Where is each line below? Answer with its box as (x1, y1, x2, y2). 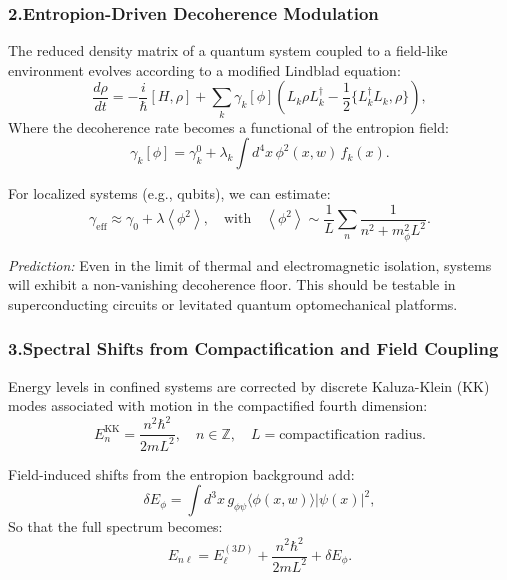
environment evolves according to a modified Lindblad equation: (8, 59, 401, 80)
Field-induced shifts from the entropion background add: (8, 463, 355, 484)
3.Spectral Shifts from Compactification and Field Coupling (8, 336, 499, 361)
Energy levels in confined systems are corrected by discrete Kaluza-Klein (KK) (8, 375, 490, 396)
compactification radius (279, 427, 422, 442)
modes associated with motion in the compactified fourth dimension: (8, 395, 428, 416)
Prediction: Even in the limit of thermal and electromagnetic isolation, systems (8, 254, 492, 275)
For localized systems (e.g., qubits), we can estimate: (8, 183, 331, 204)
